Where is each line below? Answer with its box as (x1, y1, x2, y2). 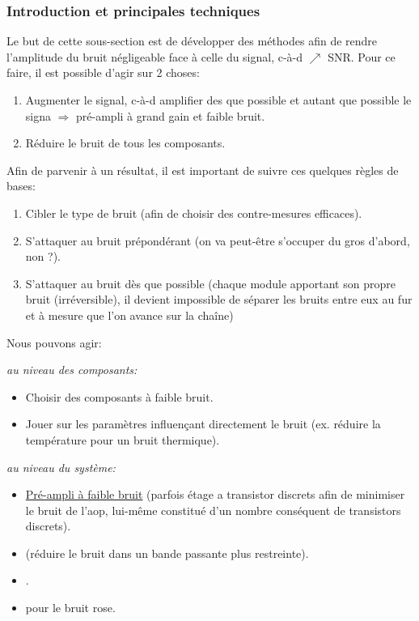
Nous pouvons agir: (6, 334, 102, 351)
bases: (6, 177, 36, 194)
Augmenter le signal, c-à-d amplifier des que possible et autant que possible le (25, 91, 412, 108)
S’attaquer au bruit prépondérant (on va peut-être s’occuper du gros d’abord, (25, 232, 410, 249)
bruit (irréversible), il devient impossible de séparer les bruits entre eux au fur (25, 291, 413, 308)
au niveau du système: (6, 458, 116, 475)
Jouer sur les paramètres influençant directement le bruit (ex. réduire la (25, 415, 381, 432)
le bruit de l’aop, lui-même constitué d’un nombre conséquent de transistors (25, 501, 401, 518)
